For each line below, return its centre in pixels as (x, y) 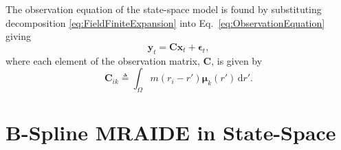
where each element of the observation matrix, (103, 60)
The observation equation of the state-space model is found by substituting (164, 9)
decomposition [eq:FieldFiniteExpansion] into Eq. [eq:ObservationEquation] (165, 22)
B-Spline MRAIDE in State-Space (171, 132)
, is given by (237, 60)
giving (18, 36)
